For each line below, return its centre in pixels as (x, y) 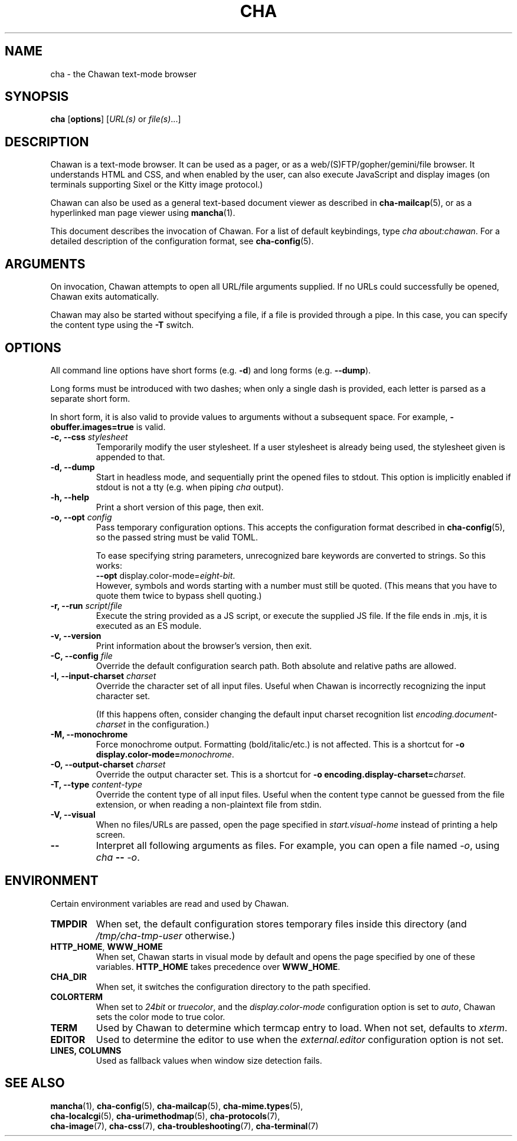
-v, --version (76, 635)
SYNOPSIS (37, 97)
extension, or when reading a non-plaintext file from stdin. (209, 804)
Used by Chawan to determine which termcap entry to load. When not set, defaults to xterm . (302, 1027)
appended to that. (130, 457)
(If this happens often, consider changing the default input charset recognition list (255, 714)
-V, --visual (73, 814)
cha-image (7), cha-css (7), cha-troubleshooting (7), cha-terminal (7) (184, 1126)
